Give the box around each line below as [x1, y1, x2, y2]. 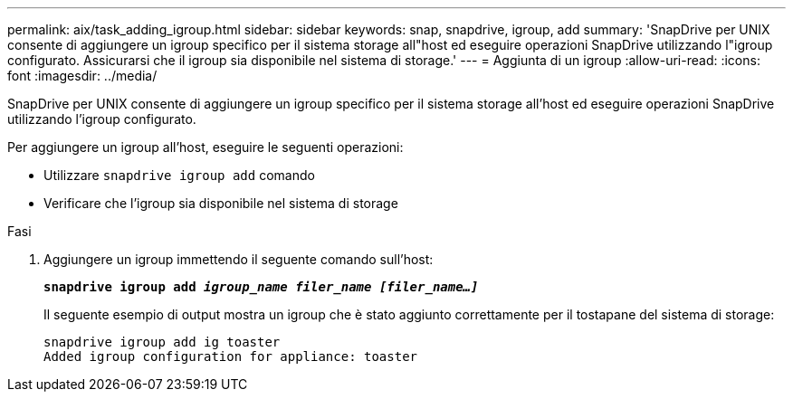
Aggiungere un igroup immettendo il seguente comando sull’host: [43, 252, 434, 267]
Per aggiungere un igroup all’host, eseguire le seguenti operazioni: [7, 139, 404, 155]
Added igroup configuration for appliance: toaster [43, 349, 418, 364]
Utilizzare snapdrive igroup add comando [43, 167, 315, 183]
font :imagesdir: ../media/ [7, 68, 158, 83]
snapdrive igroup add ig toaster [43, 335, 281, 349]
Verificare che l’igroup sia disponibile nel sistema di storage [43, 195, 398, 211]
